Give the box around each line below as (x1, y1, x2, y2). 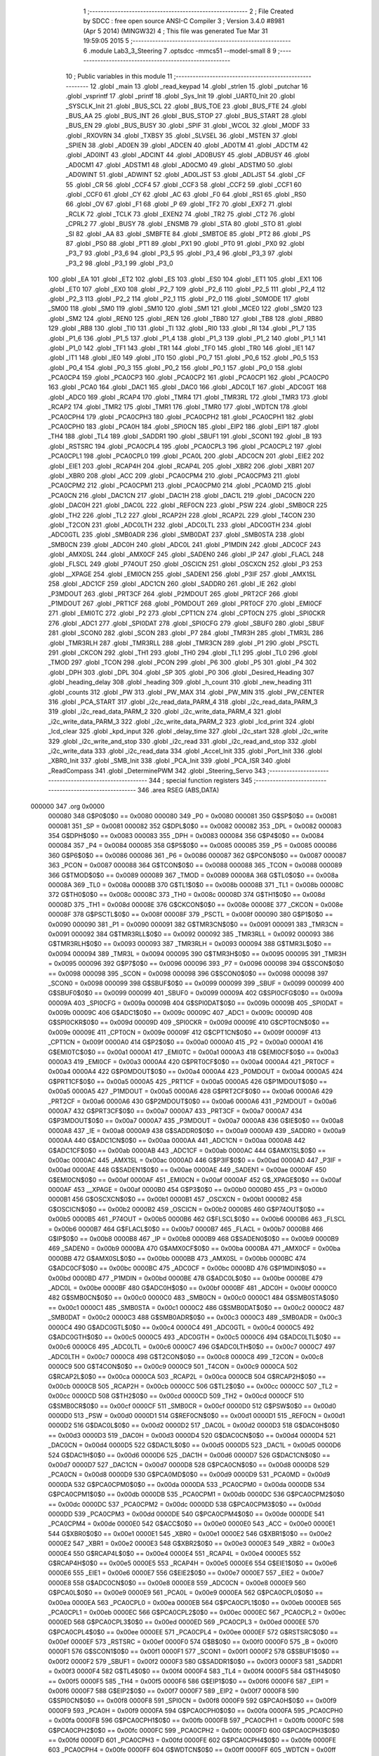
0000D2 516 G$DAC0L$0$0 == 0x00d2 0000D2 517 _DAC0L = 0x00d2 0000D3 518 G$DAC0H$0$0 (48, 1421, 340, 1429)
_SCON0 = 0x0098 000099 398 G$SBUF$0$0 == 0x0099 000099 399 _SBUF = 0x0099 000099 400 (48, 978, 345, 987)
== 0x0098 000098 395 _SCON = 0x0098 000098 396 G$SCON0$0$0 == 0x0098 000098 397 (48, 969, 328, 978)
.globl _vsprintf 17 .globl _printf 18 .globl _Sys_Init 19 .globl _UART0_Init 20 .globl (65, 92, 295, 100)
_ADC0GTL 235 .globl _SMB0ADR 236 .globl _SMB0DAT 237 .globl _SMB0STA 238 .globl (48, 530, 305, 539)
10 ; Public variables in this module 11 (65, 72, 173, 81)
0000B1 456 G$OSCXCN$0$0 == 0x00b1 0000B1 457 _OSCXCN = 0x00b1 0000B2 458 (48, 1195, 302, 1204)
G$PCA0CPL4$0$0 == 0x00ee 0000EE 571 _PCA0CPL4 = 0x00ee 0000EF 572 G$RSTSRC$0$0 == (48, 1627, 338, 1636)
